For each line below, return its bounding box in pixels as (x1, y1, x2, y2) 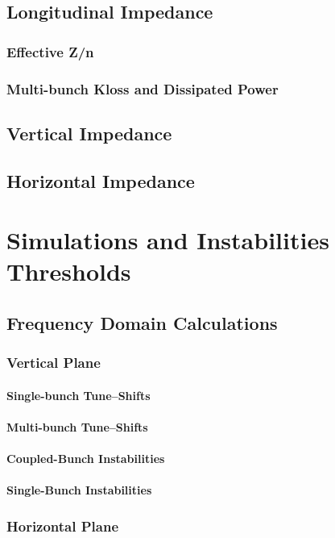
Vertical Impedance (6, 120, 172, 145)
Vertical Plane (6, 352, 101, 373)
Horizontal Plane (6, 515, 119, 536)
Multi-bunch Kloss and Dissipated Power (6, 78, 279, 98)
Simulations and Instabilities (6, 223, 329, 256)
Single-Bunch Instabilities (6, 482, 152, 498)
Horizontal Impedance (6, 168, 195, 193)
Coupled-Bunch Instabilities (6, 450, 165, 467)
